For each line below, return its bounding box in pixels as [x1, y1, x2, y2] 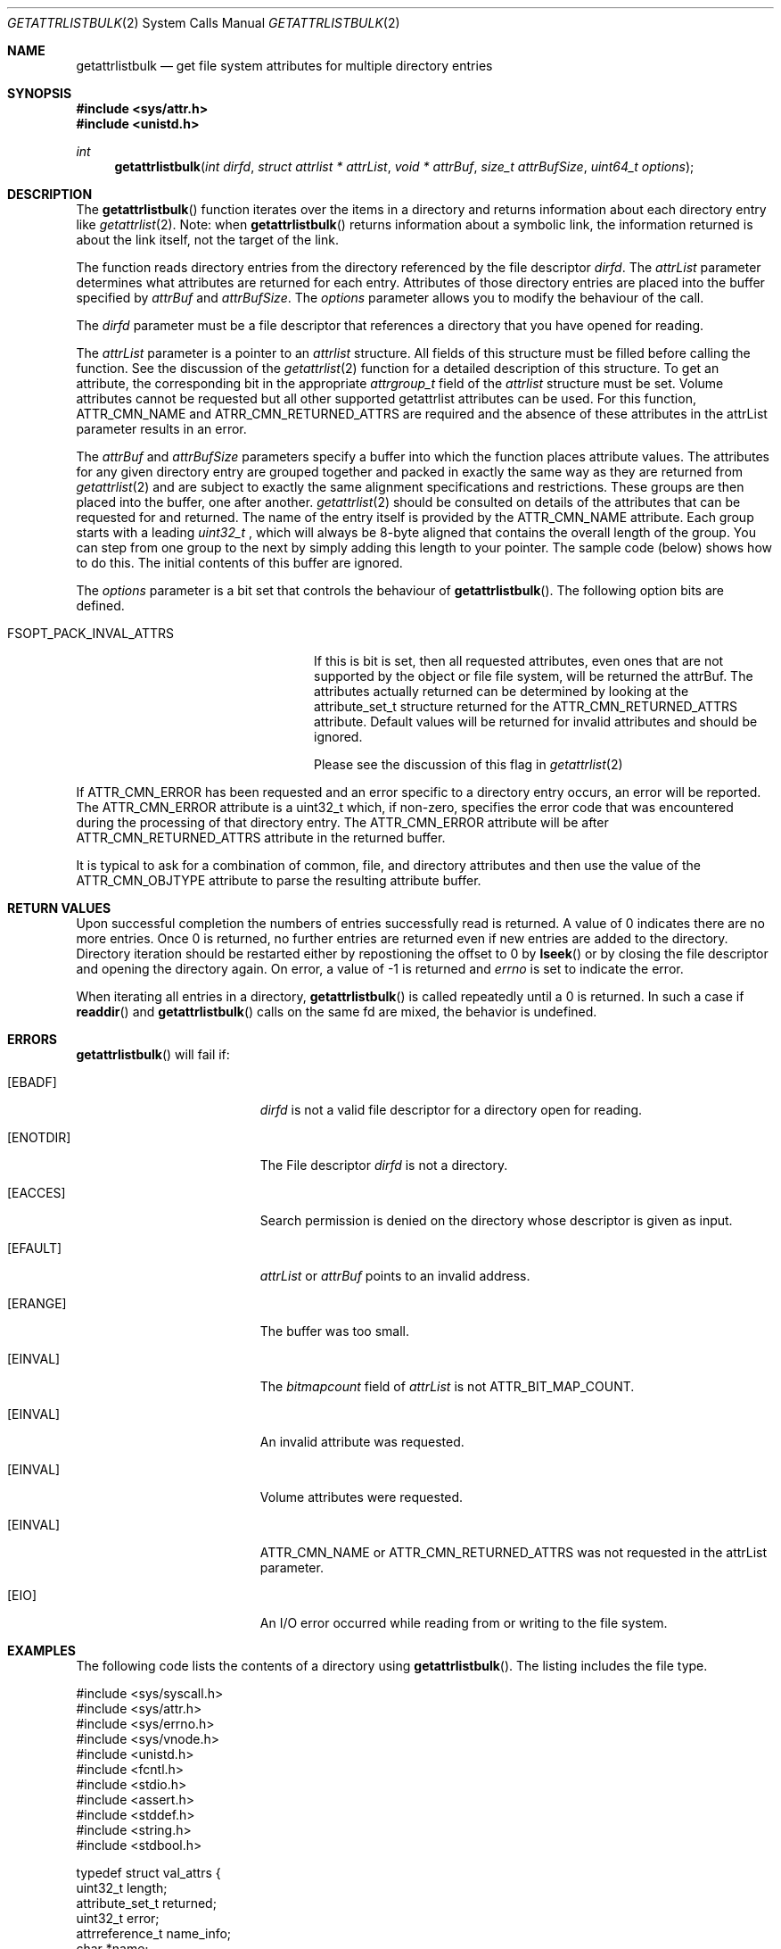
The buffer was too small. [259, 1323, 409, 1339]
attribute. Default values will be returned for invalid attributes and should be [314, 714, 758, 729]
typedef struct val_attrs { [76, 1865, 221, 1880]
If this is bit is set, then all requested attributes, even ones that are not [314, 653, 724, 668]
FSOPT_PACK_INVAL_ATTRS [7, 626, 175, 641]
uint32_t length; [76, 1880, 168, 1895]
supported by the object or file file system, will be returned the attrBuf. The [314, 668, 753, 684]
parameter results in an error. [76, 421, 247, 436]
